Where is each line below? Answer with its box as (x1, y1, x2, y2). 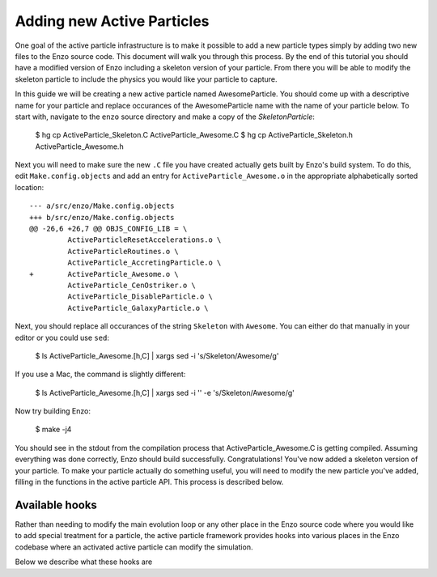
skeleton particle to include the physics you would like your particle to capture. (15, 74, 278, 84)
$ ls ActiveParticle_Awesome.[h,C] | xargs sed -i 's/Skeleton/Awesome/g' (35, 350, 279, 360)
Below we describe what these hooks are (15, 557, 153, 566)
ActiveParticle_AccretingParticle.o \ (67, 258, 222, 267)
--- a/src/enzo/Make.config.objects (29, 202, 175, 210)
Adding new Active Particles (15, 12, 210, 30)
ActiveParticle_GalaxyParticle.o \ (67, 303, 210, 312)
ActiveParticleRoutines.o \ (67, 247, 180, 256)
